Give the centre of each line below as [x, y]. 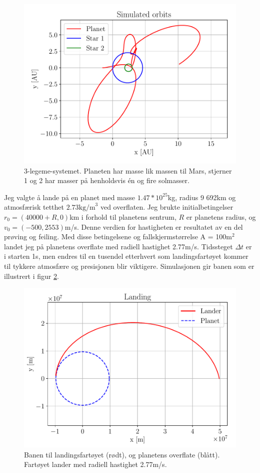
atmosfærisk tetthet [34, 207]
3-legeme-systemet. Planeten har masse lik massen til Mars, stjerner [128, 170]
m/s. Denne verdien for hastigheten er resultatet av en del [154, 226]
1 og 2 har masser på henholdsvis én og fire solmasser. [107, 180]
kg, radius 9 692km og [202, 197]
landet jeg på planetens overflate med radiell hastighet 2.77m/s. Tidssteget [118, 246]
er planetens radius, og [221, 216]
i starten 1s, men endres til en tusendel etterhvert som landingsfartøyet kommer [126, 256]
